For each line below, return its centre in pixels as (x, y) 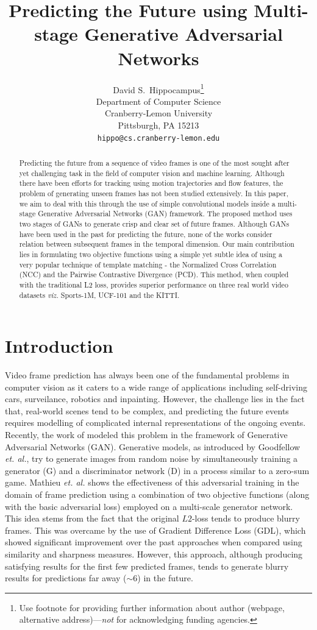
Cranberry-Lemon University (158, 113)
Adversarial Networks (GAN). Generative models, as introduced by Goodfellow (153, 446)
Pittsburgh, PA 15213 (158, 125)
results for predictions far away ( (66, 578)
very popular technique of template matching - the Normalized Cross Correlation (148, 264)
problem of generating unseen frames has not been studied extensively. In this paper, (154, 193)
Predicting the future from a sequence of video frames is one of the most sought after (154, 162)
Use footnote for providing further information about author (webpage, (152, 607)
